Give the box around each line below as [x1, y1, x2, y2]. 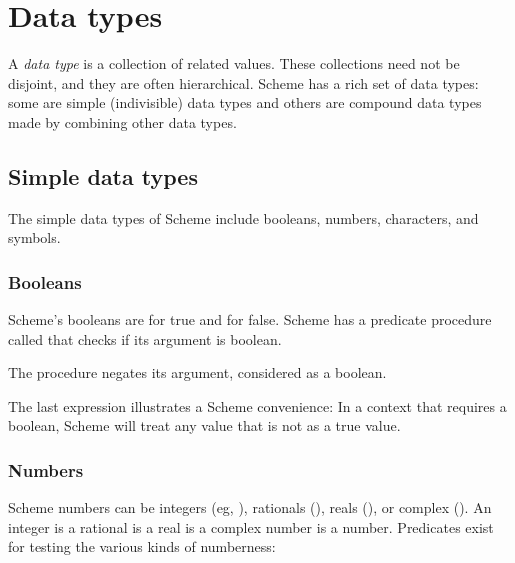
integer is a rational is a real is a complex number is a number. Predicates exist [8, 516, 494, 537]
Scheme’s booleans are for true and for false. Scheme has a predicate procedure [8, 309, 492, 330]
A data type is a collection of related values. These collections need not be [8, 53, 460, 74]
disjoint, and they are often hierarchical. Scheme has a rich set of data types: [8, 72, 479, 93]
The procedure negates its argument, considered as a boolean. [8, 362, 387, 383]
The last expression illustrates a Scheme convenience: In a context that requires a [8, 395, 507, 416]
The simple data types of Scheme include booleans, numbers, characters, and [8, 207, 479, 228]
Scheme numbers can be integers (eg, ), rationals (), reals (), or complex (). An [8, 497, 492, 518]
